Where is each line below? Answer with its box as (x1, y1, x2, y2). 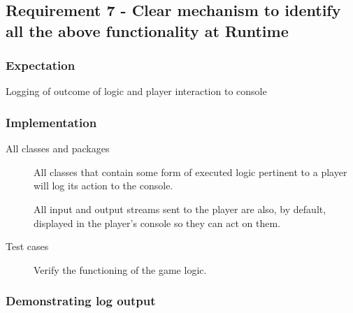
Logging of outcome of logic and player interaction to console (6, 84, 267, 99)
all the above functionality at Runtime (6, 20, 289, 41)
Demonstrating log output (6, 292, 156, 310)
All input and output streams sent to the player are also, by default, (34, 201, 326, 216)
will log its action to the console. (34, 178, 173, 193)
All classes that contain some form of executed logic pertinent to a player (34, 164, 347, 179)
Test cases (6, 239, 49, 254)
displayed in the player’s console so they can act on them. (34, 215, 281, 230)
